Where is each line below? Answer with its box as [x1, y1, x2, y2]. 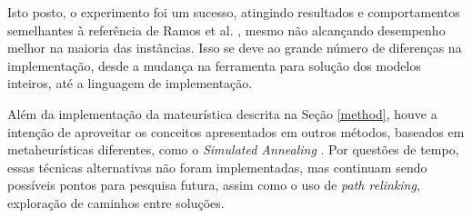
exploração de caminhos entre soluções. [7, 193, 225, 212]
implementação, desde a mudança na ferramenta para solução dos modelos [7, 55, 421, 74]
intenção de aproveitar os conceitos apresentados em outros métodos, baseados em [7, 122, 465, 141]
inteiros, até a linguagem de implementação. [7, 74, 253, 93]
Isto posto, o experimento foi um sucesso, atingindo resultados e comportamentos [7, 3, 460, 21]
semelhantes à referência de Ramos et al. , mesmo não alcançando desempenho [7, 20, 446, 39]
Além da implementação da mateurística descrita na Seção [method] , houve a [7, 104, 437, 123]
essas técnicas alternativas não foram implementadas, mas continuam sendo [7, 157, 427, 176]
